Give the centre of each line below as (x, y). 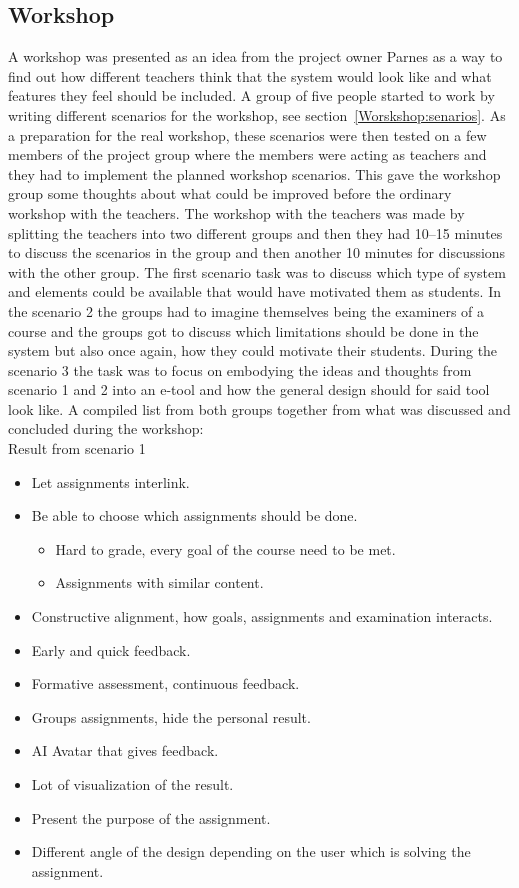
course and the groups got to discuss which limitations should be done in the (243, 330)
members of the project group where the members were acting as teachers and (247, 154)
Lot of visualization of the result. (132, 784)
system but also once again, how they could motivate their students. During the (253, 350)
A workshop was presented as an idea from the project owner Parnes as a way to (255, 56)
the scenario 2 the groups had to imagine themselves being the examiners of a (246, 310)
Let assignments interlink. (110, 481)
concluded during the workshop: (106, 428)
